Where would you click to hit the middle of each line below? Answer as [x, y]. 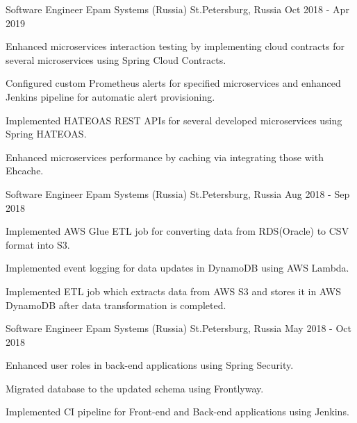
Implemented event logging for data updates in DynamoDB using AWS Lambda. [177, 268]
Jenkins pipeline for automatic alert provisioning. [110, 96]
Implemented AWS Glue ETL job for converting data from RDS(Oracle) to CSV [177, 231]
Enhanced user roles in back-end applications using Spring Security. [150, 365]
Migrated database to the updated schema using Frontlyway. [135, 388]
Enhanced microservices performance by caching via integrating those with [165, 157]
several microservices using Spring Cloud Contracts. [116, 59]
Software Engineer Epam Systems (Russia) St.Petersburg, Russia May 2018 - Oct [178, 328]
